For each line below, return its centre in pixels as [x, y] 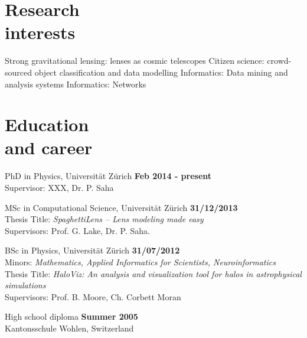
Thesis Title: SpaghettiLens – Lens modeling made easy [104, 219]
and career [49, 147]
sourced [19, 72]
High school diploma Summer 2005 [71, 316]
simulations [25, 285]
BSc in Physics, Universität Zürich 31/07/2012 [92, 250]
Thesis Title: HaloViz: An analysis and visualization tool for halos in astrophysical [153, 273]
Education [47, 124]
